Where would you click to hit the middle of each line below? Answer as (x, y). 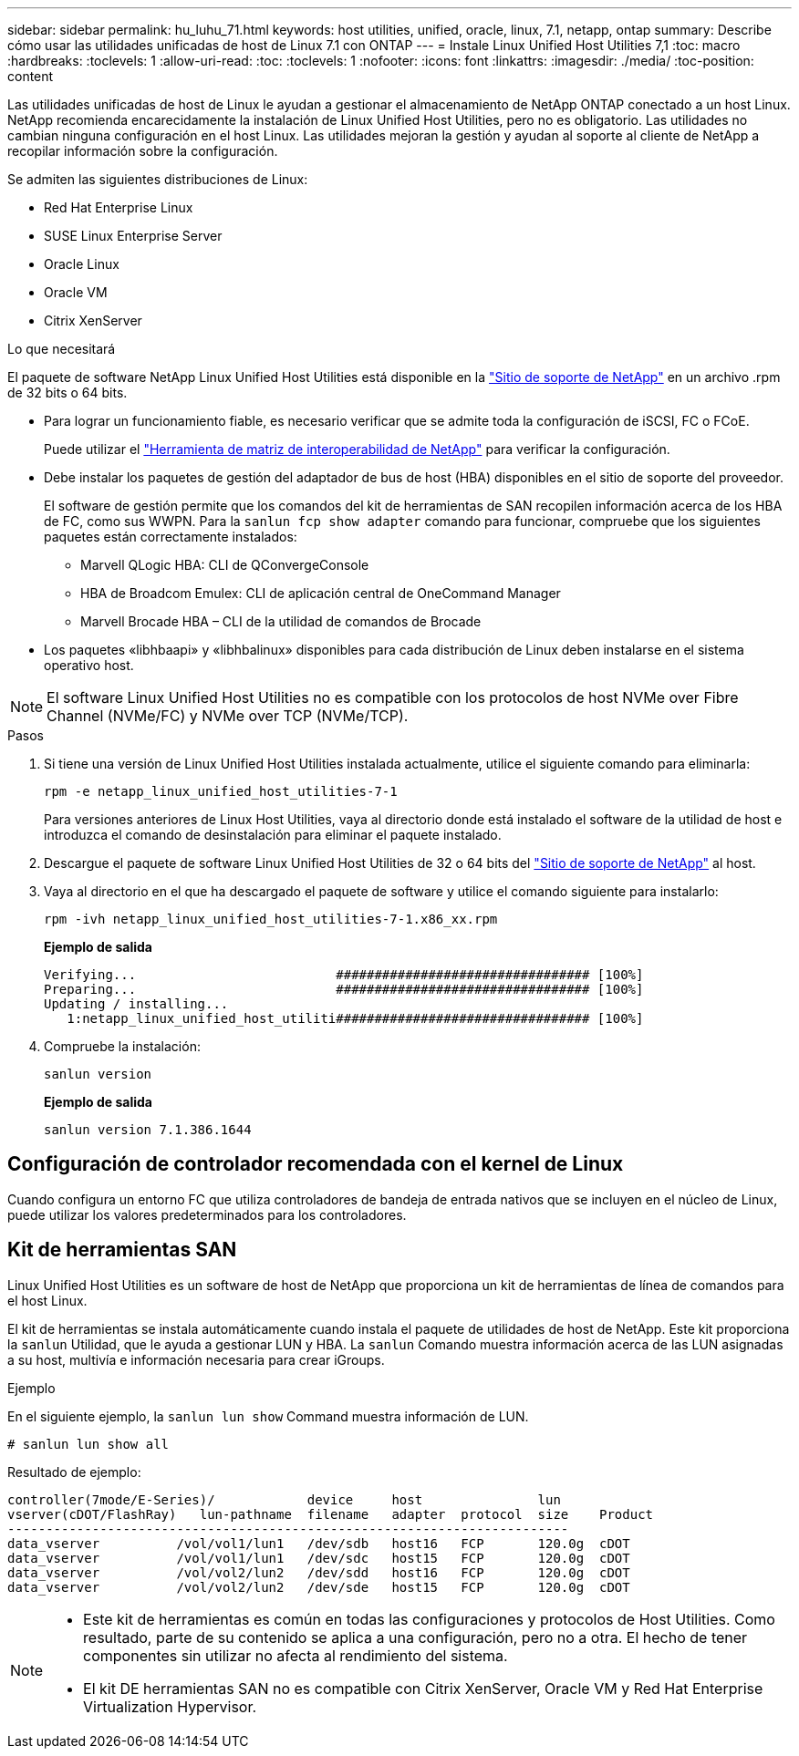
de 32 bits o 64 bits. (67, 393)
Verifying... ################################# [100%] (344, 975)
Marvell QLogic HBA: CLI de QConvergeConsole (225, 565)
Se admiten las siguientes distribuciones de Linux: (158, 179)
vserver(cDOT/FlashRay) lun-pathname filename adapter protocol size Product (331, 1514)
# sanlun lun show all (88, 1444)
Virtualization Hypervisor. (170, 1706)
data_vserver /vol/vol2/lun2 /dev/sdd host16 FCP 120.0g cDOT (319, 1572)
